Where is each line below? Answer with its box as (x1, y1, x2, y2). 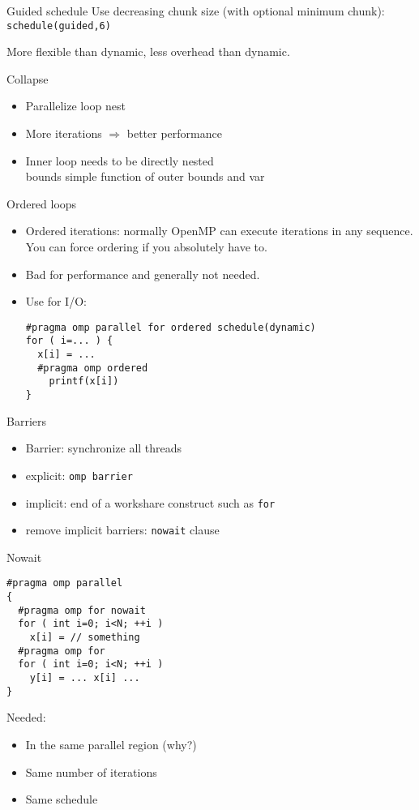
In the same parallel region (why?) (25, 735, 197, 752)
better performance (126, 125, 222, 142)
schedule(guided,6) (6, 19, 111, 32)
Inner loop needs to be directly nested (25, 152, 214, 169)
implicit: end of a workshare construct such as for (25, 494, 276, 511)
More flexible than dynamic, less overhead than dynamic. (6, 43, 290, 60)
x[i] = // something (29, 632, 140, 644)
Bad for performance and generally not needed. (25, 265, 260, 282)
